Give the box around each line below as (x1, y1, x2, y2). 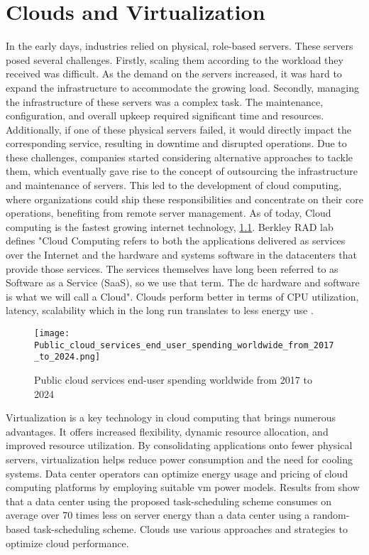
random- (312, 507, 350, 522)
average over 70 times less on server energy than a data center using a (6, 507, 310, 522)
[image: (34, 328, 70, 338)
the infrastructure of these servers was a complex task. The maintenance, (6, 94, 324, 109)
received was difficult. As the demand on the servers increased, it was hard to (6, 66, 342, 81)
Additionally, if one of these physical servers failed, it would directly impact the (6, 122, 351, 136)
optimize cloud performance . (6, 535, 129, 550)
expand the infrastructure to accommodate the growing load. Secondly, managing (6, 80, 360, 95)
